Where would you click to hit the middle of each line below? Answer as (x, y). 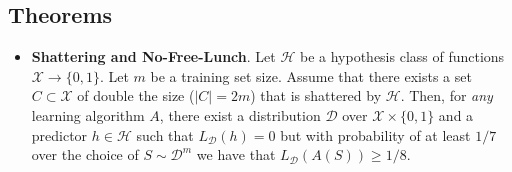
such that (165, 134)
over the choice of (85, 154)
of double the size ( (136, 95)
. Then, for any (446, 95)
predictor (59, 134)
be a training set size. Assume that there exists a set (311, 75)
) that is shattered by (316, 95)
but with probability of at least (375, 134)
